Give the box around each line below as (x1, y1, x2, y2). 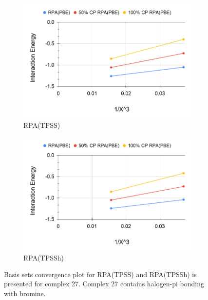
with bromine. (4, 288, 46, 298)
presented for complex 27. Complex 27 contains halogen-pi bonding (4, 279, 204, 289)
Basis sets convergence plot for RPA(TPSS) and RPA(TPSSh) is (4, 269, 197, 279)
